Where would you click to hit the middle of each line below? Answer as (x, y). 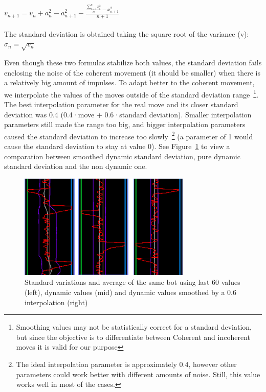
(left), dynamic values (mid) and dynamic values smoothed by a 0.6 (131, 292)
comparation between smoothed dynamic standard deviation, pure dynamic (122, 156)
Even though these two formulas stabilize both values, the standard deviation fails (133, 62)
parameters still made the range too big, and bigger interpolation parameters (125, 124)
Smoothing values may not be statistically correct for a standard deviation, (134, 327)
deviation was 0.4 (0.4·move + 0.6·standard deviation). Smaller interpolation (128, 114)
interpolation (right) (56, 302)
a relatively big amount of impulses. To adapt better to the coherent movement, (129, 82)
